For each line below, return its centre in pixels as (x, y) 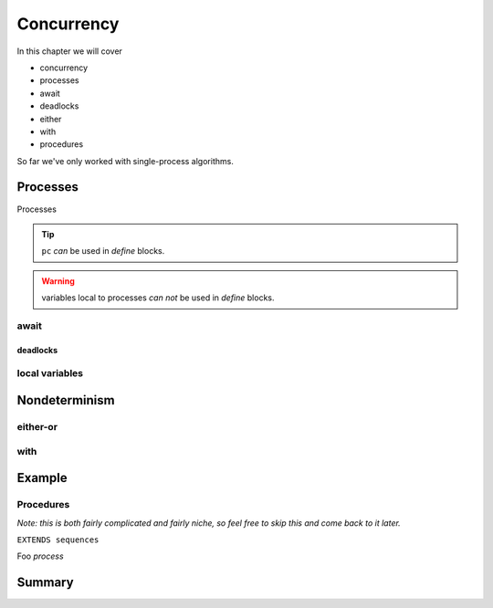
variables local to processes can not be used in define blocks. (158, 298)
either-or (37, 427)
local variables (50, 373)
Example (42, 478)
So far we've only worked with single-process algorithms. (126, 161)
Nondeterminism (66, 400)
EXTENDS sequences (58, 540)
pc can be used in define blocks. (103, 251)
